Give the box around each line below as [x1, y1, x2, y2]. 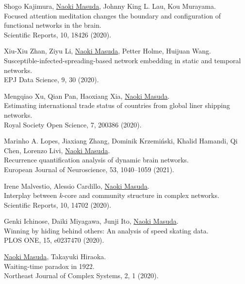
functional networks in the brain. [4, 20, 101, 30]
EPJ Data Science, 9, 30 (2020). [4, 74, 99, 85]
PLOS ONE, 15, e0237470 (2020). [4, 235, 104, 245]
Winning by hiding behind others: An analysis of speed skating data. [4, 225, 209, 235]
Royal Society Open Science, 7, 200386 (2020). [4, 119, 142, 129]
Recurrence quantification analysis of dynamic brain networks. [4, 155, 189, 165]
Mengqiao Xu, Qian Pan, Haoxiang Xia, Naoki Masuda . [4, 90, 170, 101]
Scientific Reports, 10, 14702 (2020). [4, 199, 112, 210]
